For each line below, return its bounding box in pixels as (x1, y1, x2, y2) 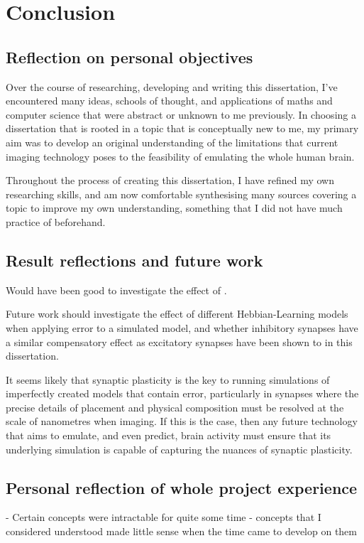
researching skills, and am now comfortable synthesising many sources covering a (6, 186, 357, 201)
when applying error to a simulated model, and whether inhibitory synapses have (6, 320, 358, 335)
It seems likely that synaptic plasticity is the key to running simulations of (6, 372, 330, 387)
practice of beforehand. (6, 214, 106, 229)
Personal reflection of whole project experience (6, 476, 358, 498)
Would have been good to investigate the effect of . (6, 282, 227, 297)
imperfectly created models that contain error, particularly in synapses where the (6, 386, 359, 401)
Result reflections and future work (6, 249, 263, 271)
